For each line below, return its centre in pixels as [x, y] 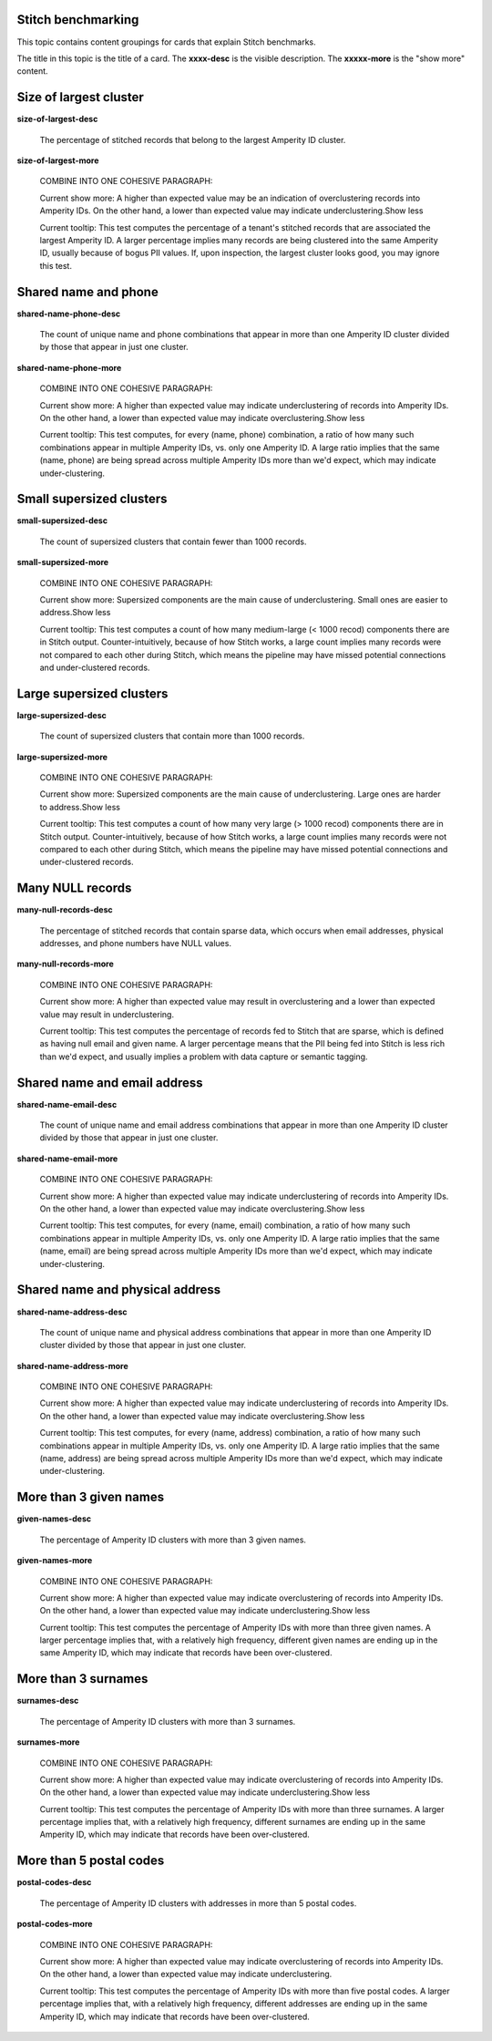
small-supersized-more [63, 562]
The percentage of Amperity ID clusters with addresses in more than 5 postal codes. [198, 1903]
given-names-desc [54, 1519]
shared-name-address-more [73, 1366]
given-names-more [55, 1561]
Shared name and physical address [119, 1290]
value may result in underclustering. [107, 1014]
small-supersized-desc [62, 521]
